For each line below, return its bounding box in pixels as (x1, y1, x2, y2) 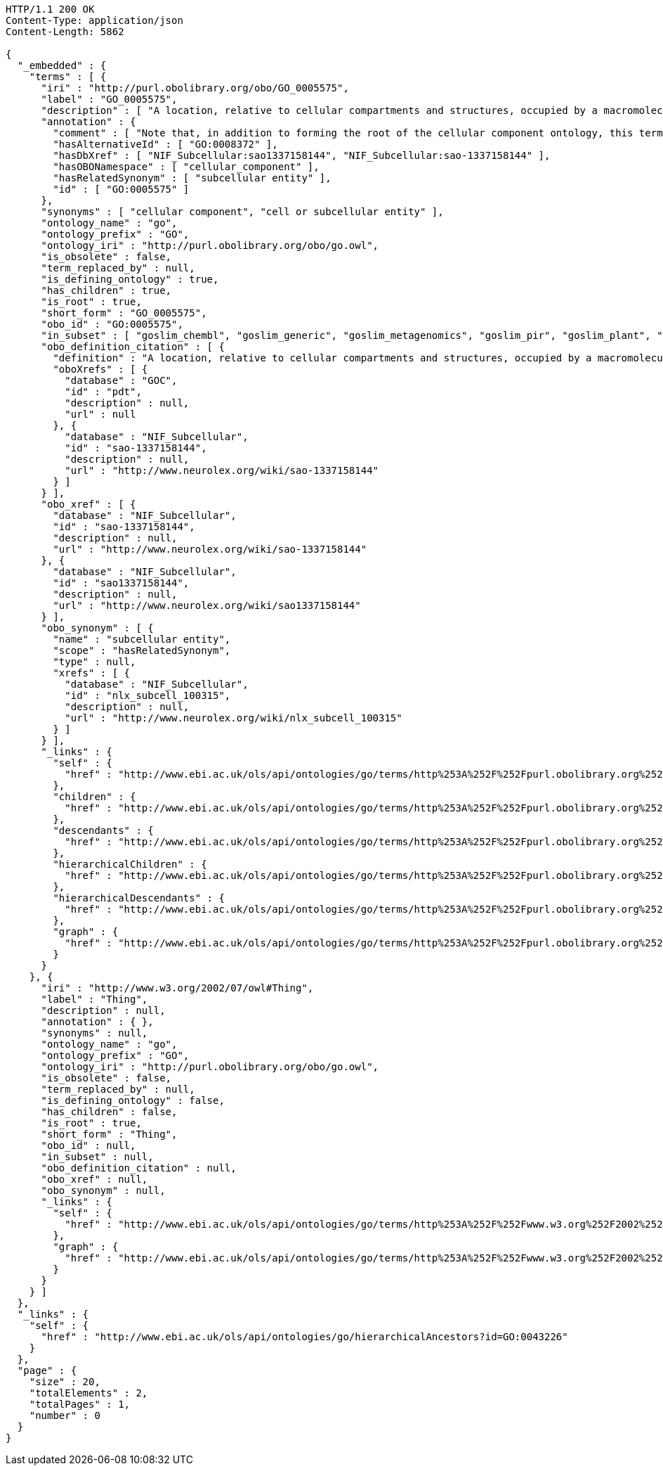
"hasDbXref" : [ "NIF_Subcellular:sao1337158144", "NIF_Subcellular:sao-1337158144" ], (53, 150, 551, 161)
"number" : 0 (29, 1410, 100, 1421)
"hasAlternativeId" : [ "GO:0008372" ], (53, 139, 278, 150)
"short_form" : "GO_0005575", (41, 307, 207, 319)
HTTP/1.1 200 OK (6, 4, 95, 15)
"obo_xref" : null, (41, 1174, 148, 1185)
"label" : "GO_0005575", (41, 94, 178, 105)
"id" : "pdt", (65, 386, 142, 397)
